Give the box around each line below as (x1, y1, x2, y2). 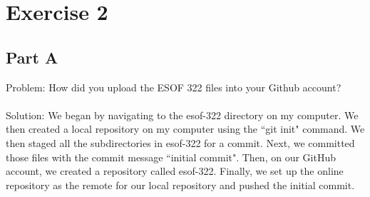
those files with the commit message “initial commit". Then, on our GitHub (6, 149, 336, 164)
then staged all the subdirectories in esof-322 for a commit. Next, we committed (6, 135, 355, 150)
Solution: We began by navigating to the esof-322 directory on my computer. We (6, 107, 359, 122)
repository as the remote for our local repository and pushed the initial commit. (6, 177, 355, 192)
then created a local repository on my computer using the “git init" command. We (6, 121, 365, 136)
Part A (6, 46, 58, 68)
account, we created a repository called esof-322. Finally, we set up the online (6, 163, 344, 178)
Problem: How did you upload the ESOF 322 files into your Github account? (6, 79, 341, 94)
